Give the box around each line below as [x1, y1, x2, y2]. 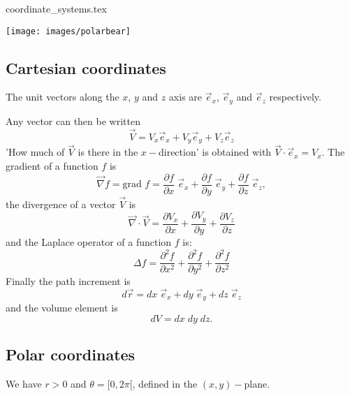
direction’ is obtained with [158, 145, 272, 159]
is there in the [78, 145, 138, 159]
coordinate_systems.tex [6, 1, 107, 15]
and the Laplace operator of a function [6, 234, 172, 249]
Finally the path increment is [6, 274, 131, 288]
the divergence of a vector [6, 196, 116, 211]
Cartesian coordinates [6, 57, 166, 78]
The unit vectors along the [6, 89, 119, 104]
